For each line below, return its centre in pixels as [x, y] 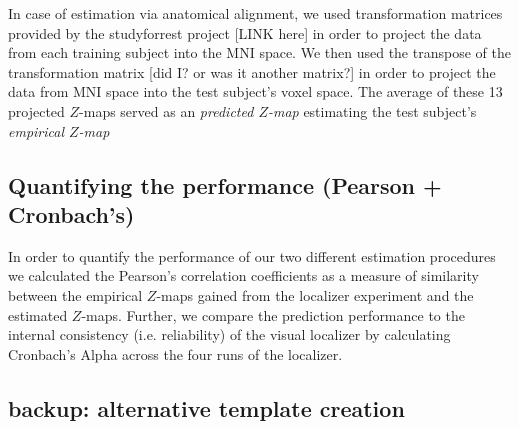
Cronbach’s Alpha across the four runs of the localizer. [175, 353]
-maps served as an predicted [166, 110]
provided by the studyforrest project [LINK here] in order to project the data [245, 32]
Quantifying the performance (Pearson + [225, 184]
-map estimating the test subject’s [372, 110]
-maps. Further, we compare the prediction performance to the [273, 314]
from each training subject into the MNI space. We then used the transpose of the [259, 52]
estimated [38, 314]
